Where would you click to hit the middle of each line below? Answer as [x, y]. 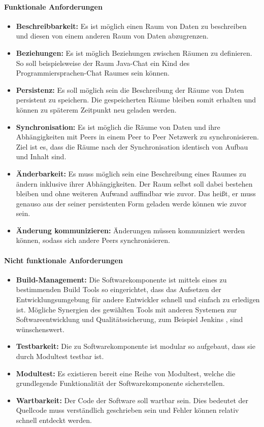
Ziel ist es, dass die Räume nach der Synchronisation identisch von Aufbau [132, 146]
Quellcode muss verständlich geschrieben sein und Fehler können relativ [127, 410]
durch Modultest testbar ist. [60, 356]
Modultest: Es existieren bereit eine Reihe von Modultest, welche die [126, 373]
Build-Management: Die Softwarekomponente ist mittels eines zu [121, 279]
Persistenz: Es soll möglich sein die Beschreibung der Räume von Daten [130, 90]
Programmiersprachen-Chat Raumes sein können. [93, 73]
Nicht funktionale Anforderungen [63, 260]
